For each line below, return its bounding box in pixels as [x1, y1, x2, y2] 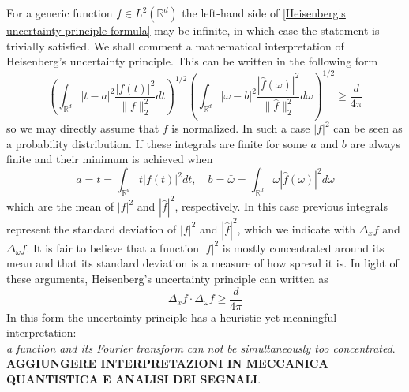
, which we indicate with [237, 220, 355, 237]
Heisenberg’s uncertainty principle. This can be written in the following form [6, 53, 378, 69]
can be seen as [333, 120, 403, 136]
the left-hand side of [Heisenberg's [182, 5, 346, 21]
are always [350, 135, 401, 151]
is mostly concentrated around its [222, 239, 385, 256]
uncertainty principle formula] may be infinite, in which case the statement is [6, 22, 380, 38]
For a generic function [6, 5, 113, 21]
